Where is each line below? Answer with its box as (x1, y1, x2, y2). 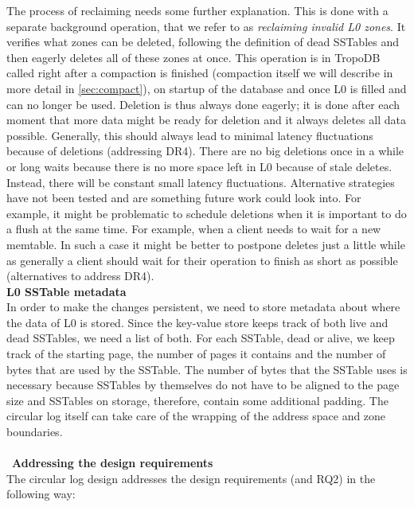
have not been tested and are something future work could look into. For (6, 189, 361, 206)
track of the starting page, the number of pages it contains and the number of (6, 345, 386, 362)
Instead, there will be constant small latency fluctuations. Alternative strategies (6, 174, 395, 190)
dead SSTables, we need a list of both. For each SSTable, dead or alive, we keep (6, 330, 395, 346)
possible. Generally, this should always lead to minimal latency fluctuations (6, 127, 373, 143)
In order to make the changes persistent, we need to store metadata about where (6, 298, 400, 315)
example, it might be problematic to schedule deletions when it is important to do (6, 205, 407, 221)
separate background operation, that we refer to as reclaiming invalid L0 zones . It (6, 18, 406, 34)
